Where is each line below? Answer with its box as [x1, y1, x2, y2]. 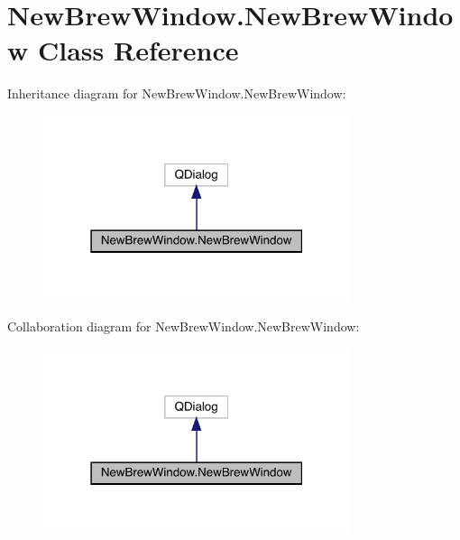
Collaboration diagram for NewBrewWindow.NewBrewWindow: [7, 316, 360, 335]
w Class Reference [7, 32, 239, 69]
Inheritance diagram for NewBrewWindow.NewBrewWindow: [7, 84, 346, 103]
